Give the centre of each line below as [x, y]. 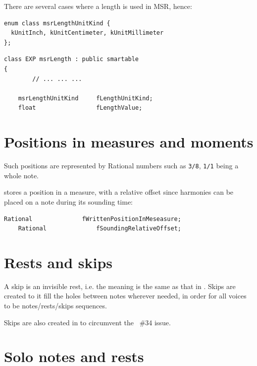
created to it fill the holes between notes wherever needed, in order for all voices [125, 296]
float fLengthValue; [80, 108]
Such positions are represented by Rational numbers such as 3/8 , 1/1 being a [121, 166]
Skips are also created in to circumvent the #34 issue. [87, 322]
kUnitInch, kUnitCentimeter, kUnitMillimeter [87, 33]
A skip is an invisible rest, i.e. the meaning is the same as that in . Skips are [120, 286]
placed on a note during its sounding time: [68, 201]
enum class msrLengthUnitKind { [57, 23]
